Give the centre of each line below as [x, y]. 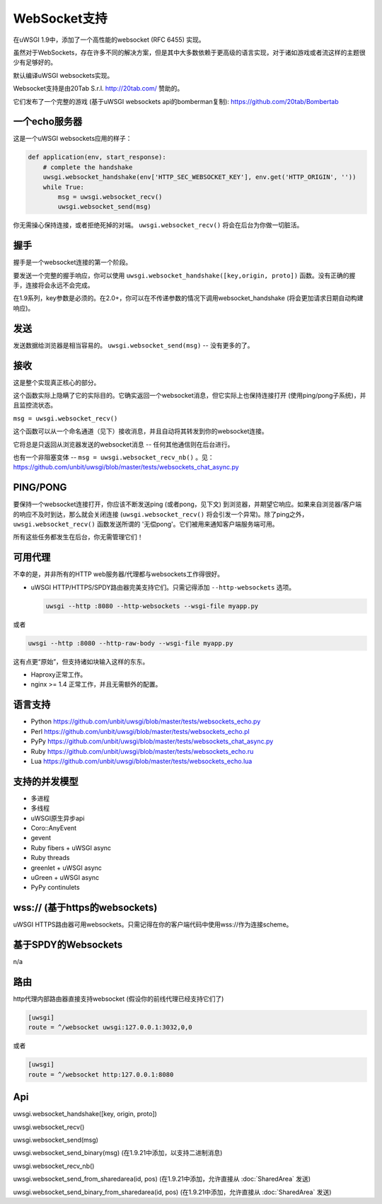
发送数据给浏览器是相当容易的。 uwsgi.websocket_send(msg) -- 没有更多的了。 [133, 345]
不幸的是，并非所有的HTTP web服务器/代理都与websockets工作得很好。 [118, 574]
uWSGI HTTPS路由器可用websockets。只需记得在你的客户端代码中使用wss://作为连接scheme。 [153, 924]
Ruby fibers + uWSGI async [71, 848]
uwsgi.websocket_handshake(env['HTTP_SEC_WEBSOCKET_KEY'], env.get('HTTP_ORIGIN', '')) [199, 177]
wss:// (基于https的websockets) [85, 908]
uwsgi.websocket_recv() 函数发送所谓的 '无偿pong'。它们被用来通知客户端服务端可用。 [146, 524]
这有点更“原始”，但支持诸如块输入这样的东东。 [81, 661]
